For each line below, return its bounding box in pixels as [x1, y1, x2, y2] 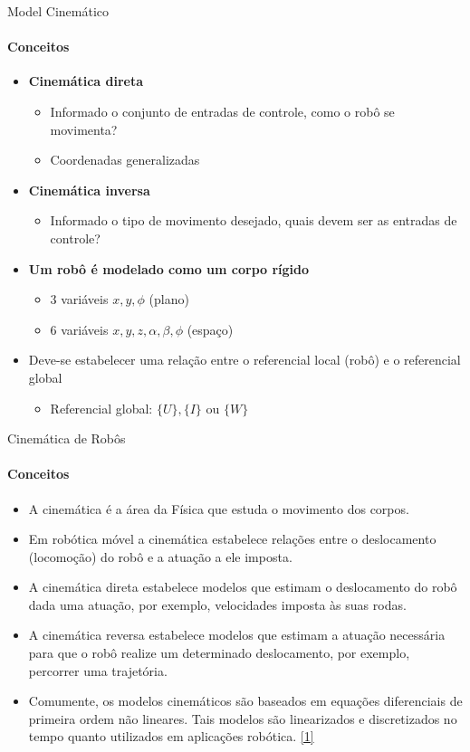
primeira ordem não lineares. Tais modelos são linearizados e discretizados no [28, 709, 457, 728]
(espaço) [187, 319, 234, 338]
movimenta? [50, 119, 118, 138]
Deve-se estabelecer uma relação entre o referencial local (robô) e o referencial [28, 350, 461, 369]
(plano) [149, 290, 189, 309]
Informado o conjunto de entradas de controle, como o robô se [50, 101, 395, 120]
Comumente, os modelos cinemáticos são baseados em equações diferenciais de [28, 691, 463, 710]
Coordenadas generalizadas [50, 150, 200, 169]
